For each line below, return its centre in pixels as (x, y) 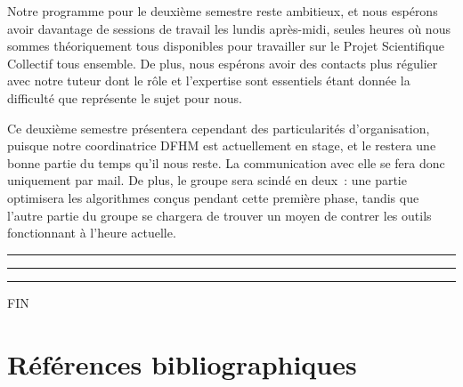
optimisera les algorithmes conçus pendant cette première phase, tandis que (213, 197)
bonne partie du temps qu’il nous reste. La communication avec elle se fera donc (226, 162)
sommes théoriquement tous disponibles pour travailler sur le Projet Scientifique (226, 46)
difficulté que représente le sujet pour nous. (125, 97)
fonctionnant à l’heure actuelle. (92, 233)
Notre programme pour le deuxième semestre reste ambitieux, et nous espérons (223, 11)
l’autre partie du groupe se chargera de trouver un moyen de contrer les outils (219, 215)
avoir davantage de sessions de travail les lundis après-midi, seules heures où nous (229, 28)
